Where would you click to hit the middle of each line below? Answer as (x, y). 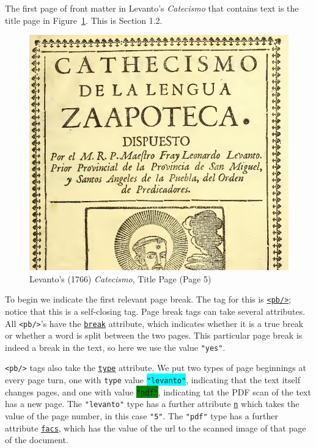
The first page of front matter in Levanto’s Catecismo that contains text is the (152, 8)
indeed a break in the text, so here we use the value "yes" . (115, 347)
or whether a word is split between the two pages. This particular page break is (154, 335)
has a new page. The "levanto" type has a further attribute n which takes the (152, 404)
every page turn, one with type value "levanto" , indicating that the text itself (152, 380)
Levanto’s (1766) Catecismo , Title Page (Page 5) (120, 278)
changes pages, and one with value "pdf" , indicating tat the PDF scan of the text (158, 391)
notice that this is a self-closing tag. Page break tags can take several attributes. (155, 311)
